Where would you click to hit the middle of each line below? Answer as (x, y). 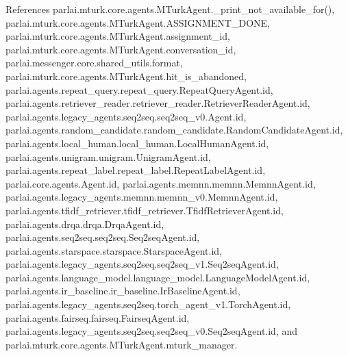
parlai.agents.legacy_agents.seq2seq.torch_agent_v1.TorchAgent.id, (148, 304)
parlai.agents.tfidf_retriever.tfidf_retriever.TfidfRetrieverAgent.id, (145, 210)
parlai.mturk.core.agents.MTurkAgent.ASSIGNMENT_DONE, (138, 22)
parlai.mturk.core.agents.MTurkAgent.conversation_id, (121, 49)
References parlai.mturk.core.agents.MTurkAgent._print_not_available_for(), (170, 9)
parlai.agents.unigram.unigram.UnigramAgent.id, (108, 156)
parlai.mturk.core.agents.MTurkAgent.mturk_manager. (122, 344)
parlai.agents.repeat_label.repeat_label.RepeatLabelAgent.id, (136, 170)
